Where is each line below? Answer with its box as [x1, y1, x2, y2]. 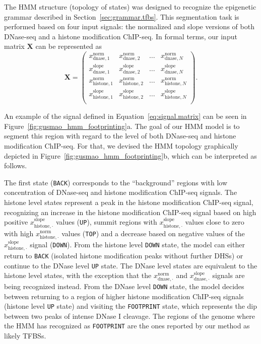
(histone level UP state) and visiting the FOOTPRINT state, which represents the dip [4, 301, 257, 311]
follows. [4, 160, 27, 171]
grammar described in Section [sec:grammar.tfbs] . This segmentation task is [4, 11, 239, 22]
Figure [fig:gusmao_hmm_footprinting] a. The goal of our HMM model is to [4, 120, 240, 131]
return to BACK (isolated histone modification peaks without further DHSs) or [4, 250, 243, 261]
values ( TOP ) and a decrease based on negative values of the [61, 228, 245, 238]
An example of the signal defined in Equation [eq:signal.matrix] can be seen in [4, 111, 247, 121]
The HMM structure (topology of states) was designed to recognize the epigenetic [4, 2, 256, 12]
